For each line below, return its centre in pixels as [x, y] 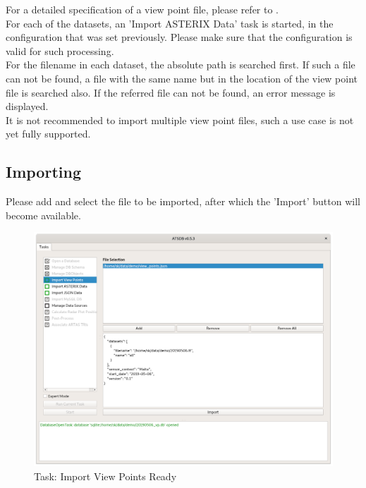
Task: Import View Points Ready [105, 476]
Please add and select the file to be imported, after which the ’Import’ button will [183, 201]
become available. [43, 215]
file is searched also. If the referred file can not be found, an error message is [171, 92]
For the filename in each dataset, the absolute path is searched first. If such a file [181, 65]
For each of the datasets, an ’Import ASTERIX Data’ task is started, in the [170, 23]
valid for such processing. [60, 50]
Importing [43, 172]
